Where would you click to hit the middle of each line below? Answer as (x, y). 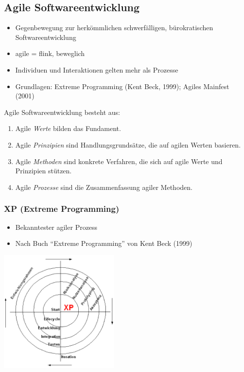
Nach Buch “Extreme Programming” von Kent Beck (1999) (104, 243)
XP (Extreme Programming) (62, 209)
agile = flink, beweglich (50, 53)
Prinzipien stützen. (44, 171)
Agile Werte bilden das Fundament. (68, 128)
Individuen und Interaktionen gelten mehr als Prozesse (97, 69)
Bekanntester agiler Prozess (56, 227)
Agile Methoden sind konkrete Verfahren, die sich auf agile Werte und (119, 161)
